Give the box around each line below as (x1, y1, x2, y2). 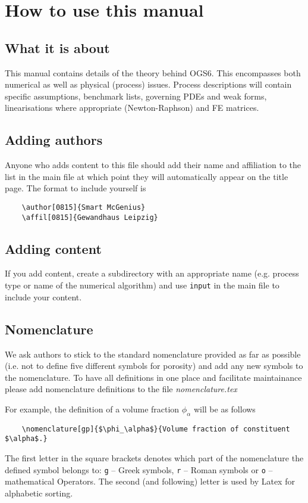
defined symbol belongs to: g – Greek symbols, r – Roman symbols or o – (5, 463, 273, 476)
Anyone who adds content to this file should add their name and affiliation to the (5, 159, 301, 171)
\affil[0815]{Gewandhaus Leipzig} (21, 213, 158, 222)
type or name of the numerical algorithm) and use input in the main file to (5, 279, 279, 291)
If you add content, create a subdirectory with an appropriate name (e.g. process (5, 267, 299, 280)
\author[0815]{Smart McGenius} (21, 203, 146, 212)
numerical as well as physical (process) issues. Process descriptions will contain (5, 78, 292, 91)
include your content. (5, 290, 82, 303)
